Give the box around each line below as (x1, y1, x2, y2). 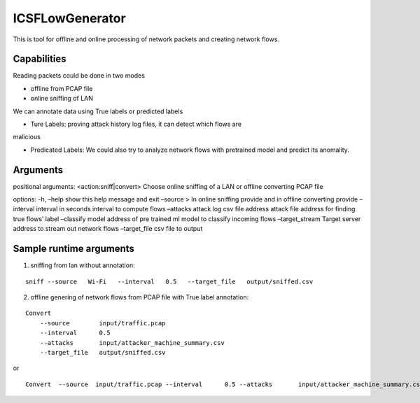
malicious (13, 133, 41, 141)
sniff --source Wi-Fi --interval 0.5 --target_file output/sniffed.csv (25, 277, 314, 285)
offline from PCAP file (30, 84, 93, 92)
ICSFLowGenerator (13, 10, 126, 26)
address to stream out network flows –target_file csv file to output (13, 225, 203, 233)
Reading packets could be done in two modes (13, 71, 145, 80)
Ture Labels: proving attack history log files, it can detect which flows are (30, 120, 241, 129)
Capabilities (13, 53, 66, 65)
